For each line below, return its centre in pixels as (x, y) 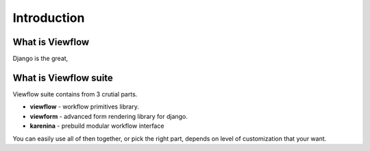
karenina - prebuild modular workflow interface (97, 126)
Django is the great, (40, 59)
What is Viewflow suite (63, 78)
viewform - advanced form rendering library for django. (109, 116)
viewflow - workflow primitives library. (85, 107)
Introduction (49, 18)
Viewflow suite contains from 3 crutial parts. (75, 94)
